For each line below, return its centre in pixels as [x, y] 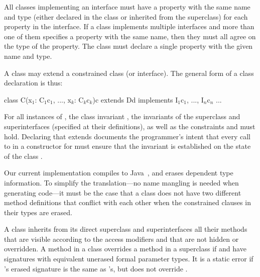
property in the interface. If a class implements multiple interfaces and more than [129, 26]
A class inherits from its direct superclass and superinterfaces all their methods [126, 229]
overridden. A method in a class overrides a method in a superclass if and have [125, 249]
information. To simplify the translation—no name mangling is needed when [121, 182]
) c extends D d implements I [135, 99]
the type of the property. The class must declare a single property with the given [128, 46]
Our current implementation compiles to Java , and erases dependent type [119, 173]
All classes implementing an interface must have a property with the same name [127, 7]
